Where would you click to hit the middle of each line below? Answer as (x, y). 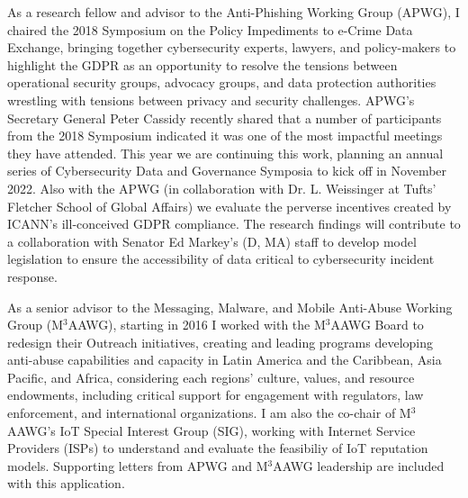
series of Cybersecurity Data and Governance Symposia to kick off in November (227, 171)
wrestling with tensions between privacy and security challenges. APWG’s (211, 100)
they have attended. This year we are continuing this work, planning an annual (225, 153)
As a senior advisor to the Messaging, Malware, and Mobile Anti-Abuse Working (230, 307)
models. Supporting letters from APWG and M (138, 465)
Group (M (35, 325)
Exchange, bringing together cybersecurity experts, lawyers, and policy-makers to (232, 47)
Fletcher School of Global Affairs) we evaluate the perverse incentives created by (229, 206)
